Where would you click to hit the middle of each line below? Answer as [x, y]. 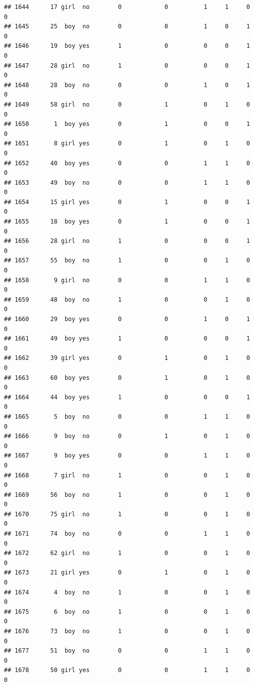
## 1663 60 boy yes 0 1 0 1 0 [127, 378]
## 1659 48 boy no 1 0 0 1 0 [127, 299]
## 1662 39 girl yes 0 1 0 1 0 [127, 358]
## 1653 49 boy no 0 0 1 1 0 [127, 182]
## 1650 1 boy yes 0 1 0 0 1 [127, 124]
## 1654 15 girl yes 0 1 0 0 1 [127, 202]
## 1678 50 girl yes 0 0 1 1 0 [127, 670]
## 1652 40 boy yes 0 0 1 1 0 [127, 163]
